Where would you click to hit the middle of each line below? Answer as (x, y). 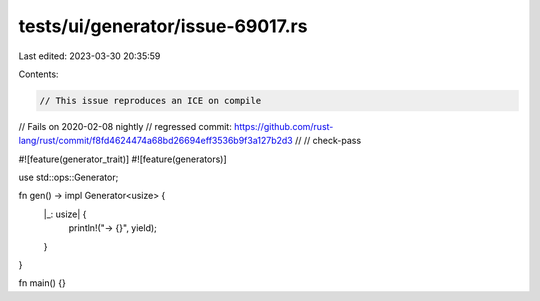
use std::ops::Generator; (68, 177)
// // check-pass (328, 141)
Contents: (38, 74)
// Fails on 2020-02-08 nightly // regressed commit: (125, 126)
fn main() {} (42, 283)
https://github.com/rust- (283, 126)
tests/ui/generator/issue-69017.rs (163, 26)
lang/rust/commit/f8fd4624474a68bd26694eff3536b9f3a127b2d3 (156, 141)
